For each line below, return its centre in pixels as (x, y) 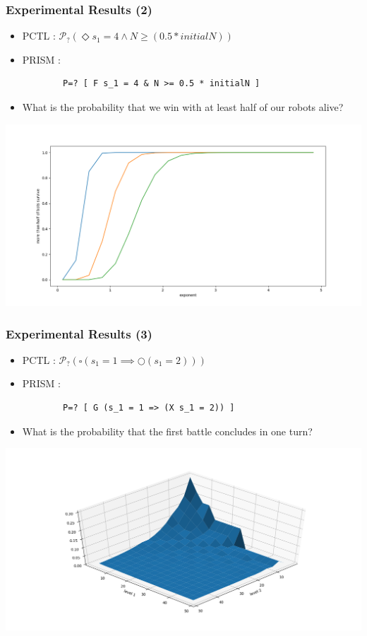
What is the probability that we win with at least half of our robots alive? (183, 107)
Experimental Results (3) (79, 333)
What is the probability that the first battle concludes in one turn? (167, 431)
